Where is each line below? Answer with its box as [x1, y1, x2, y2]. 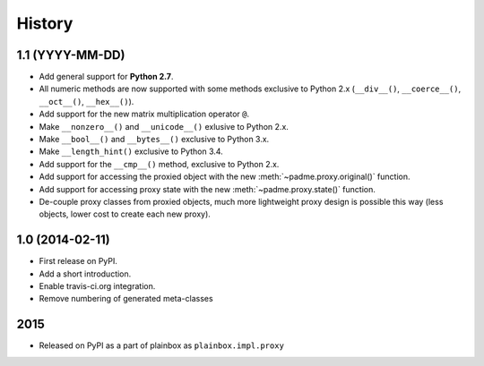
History [16, 13, 73, 33]
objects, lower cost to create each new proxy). [39, 209, 211, 219]
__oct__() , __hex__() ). [39, 96, 134, 106]
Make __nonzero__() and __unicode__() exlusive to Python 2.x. [39, 121, 289, 132]
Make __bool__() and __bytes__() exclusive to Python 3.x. [39, 134, 270, 145]
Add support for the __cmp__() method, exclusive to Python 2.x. [39, 158, 280, 169]
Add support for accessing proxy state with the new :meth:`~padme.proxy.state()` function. [39, 183, 376, 194]
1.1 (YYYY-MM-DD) [16, 47, 125, 63]
